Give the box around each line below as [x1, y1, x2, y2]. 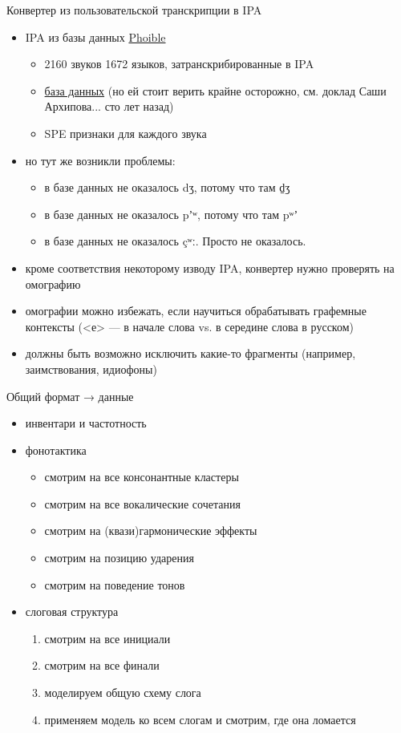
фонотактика [25, 441, 87, 458]
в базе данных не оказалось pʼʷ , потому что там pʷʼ [44, 205, 298, 222]
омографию [25, 275, 81, 292]
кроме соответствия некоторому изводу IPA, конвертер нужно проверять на [25, 259, 395, 276]
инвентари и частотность [25, 415, 147, 431]
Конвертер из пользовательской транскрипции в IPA [6, 2, 262, 18]
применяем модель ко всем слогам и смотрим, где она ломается [44, 711, 356, 727]
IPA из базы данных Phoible [25, 28, 166, 45]
